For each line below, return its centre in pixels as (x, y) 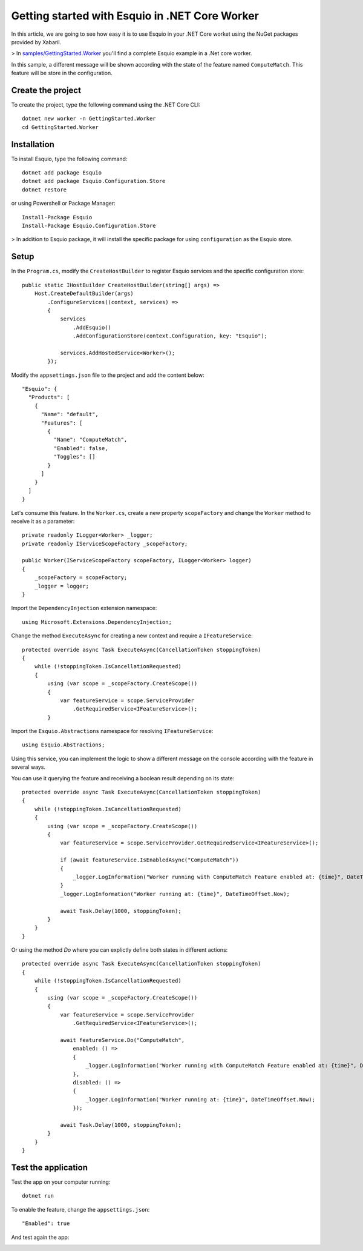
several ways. (28, 767)
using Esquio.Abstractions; (64, 745)
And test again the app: (40, 1237)
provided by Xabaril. (36, 42)
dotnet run (38, 1196)
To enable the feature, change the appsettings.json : (80, 1209)
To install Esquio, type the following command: (69, 159)
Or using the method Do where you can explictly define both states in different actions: (119, 950)
